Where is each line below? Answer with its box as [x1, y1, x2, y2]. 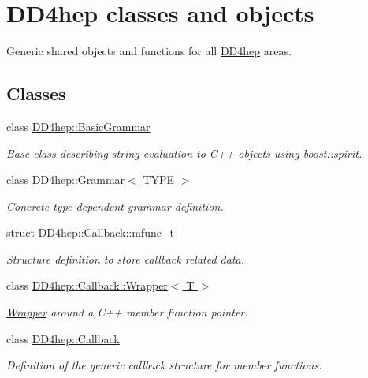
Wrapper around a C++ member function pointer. [6, 304, 248, 320]
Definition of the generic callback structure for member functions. [6, 357, 322, 373]
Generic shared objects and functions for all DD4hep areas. [6, 43, 292, 59]
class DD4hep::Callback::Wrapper [6, 277, 168, 294]
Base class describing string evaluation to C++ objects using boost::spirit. [6, 144, 362, 161]
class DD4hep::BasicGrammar [6, 118, 151, 134]
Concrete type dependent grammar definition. [6, 197, 224, 214]
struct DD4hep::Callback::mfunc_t [6, 224, 174, 241]
